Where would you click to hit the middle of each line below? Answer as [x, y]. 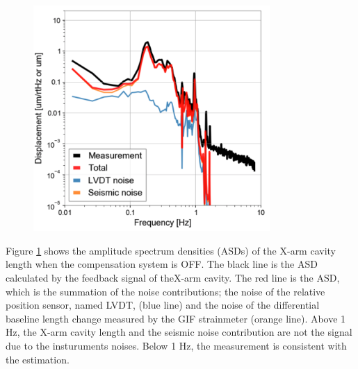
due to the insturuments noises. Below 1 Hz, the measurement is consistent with [176, 345]
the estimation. [38, 359]
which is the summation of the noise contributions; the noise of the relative [165, 291]
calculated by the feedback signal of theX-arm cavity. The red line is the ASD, [173, 277]
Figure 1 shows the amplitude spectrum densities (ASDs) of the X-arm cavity [171, 250]
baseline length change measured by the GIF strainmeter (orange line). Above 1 [176, 318]
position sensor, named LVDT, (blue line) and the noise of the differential [163, 305]
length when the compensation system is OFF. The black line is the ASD [162, 264]
